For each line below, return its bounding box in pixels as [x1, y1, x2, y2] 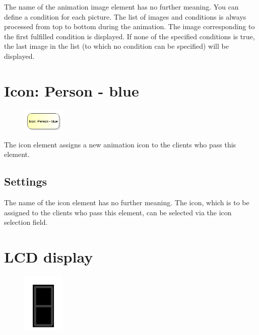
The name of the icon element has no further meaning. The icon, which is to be [4, 197, 249, 208]
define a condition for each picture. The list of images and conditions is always [4, 11, 246, 22]
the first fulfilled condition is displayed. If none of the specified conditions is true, [4, 31, 255, 41]
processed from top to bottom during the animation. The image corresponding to [4, 21, 255, 32]
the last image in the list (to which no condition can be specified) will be [4, 41, 229, 51]
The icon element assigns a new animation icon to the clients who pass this [4, 139, 236, 149]
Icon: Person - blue [4, 80, 139, 101]
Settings [4, 174, 47, 189]
